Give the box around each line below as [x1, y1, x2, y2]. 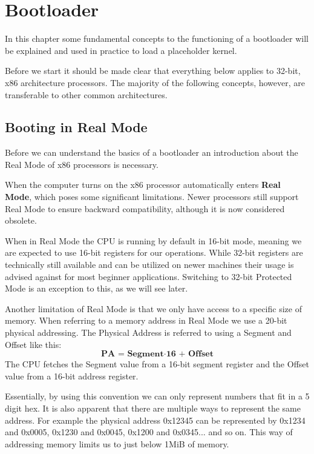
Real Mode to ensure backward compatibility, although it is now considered [5, 202, 285, 215]
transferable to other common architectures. [5, 88, 168, 101]
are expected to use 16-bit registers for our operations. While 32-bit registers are [5, 246, 303, 259]
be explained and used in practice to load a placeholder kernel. [5, 44, 237, 56]
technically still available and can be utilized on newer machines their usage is [5, 258, 294, 271]
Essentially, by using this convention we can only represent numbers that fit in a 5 [5, 390, 310, 402]
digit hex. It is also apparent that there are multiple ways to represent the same [5, 401, 301, 414]
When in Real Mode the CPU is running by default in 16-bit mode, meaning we [5, 234, 302, 247]
